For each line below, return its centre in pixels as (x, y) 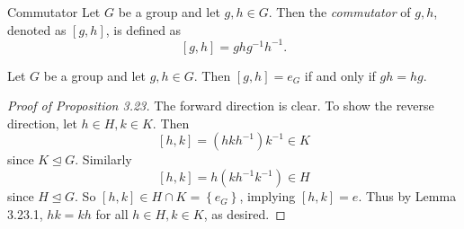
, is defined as (143, 29)
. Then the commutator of (339, 12)
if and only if (340, 75)
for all (112, 213)
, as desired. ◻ (245, 213)
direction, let (42, 123)
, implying (268, 196)
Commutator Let (54, 12)
